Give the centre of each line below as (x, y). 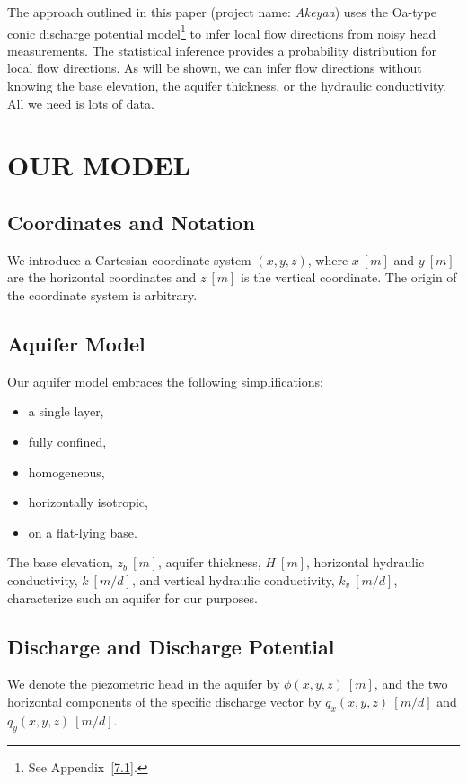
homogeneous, (66, 472)
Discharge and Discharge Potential (171, 646)
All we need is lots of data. (81, 103)
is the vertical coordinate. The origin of (349, 277)
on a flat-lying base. (83, 532)
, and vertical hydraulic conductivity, (233, 579)
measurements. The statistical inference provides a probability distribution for (222, 50)
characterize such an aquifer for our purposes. (132, 597)
